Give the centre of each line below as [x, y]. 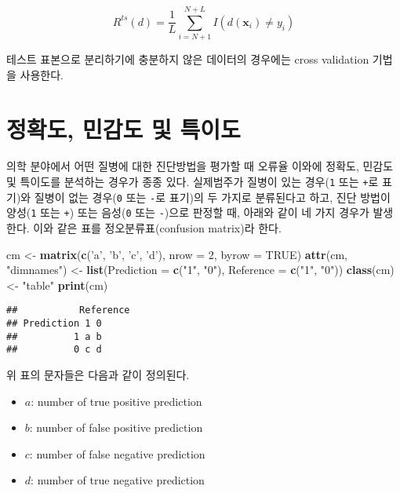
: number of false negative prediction [117, 453]
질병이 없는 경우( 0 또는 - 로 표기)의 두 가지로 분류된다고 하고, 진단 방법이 [212, 197]
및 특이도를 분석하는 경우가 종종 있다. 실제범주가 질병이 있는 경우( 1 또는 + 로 [193, 182]
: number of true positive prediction [116, 401]
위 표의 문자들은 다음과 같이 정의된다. [98, 374]
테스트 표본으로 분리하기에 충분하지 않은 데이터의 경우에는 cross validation [188, 59]
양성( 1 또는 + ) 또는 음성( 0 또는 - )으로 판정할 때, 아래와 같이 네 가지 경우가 [188, 212]
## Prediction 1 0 [54, 324]
